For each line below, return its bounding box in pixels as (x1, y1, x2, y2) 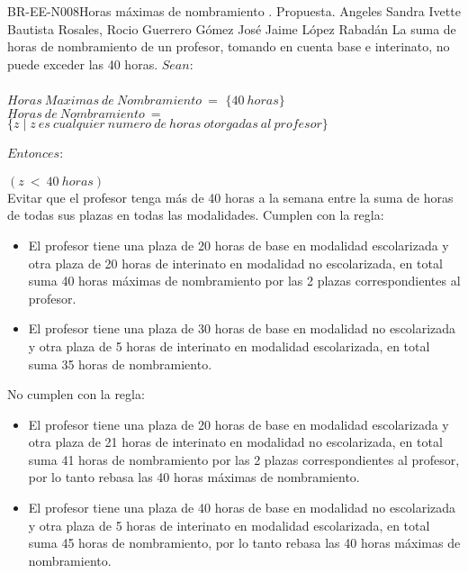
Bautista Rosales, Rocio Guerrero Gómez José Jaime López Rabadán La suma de (7, 19, 456, 38)
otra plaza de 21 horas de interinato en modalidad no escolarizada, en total (28, 432, 443, 451)
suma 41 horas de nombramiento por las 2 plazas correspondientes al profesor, (28, 450, 460, 468)
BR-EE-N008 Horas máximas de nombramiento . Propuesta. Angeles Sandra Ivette (7, 2, 461, 20)
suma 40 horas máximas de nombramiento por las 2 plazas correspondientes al (28, 271, 461, 290)
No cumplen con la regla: (7, 385, 145, 404)
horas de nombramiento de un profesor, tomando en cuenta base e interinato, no (7, 37, 450, 56)
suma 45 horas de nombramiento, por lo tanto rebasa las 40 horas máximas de (28, 533, 461, 552)
